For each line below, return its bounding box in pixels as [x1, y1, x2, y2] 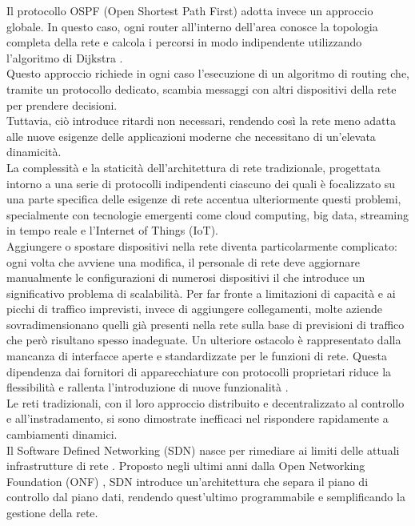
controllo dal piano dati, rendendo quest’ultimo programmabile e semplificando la [6, 488, 405, 505]
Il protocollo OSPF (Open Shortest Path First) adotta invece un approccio [6, 2, 373, 18]
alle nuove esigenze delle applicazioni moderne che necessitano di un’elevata [6, 127, 376, 144]
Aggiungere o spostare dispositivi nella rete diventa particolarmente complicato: [6, 237, 397, 254]
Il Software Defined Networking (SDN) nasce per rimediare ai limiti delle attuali [6, 441, 400, 458]
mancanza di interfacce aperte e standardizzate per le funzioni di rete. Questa [6, 347, 387, 364]
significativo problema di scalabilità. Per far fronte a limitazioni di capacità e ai [6, 284, 396, 301]
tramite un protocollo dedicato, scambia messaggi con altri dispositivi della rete [6, 80, 397, 97]
